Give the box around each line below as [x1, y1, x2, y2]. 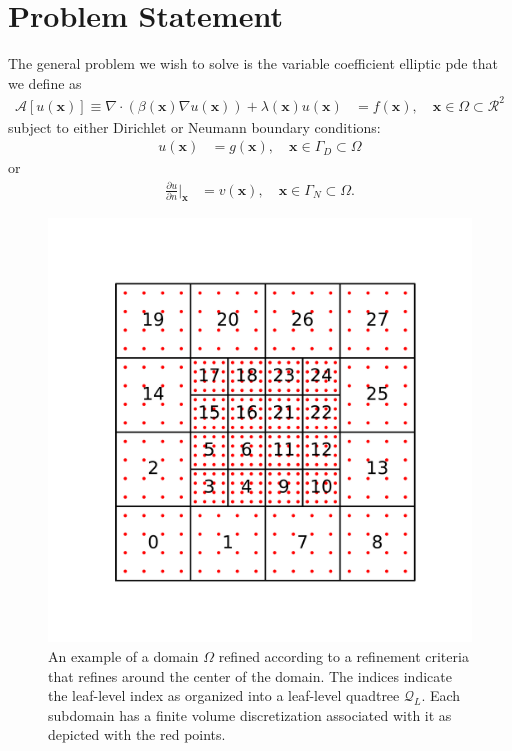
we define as [8, 72, 82, 93]
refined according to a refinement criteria [218, 646, 469, 666]
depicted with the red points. [48, 724, 226, 745]
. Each [421, 685, 461, 706]
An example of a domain [48, 646, 199, 666]
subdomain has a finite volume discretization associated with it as [48, 704, 452, 725]
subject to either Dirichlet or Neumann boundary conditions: [8, 116, 381, 137]
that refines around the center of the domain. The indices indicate [48, 665, 452, 686]
